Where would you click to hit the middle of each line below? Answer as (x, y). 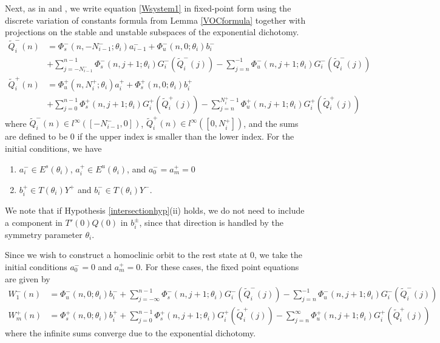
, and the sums (271, 123)
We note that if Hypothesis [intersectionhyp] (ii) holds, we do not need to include (155, 210)
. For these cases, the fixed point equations (220, 266)
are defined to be (36, 136)
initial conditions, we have (53, 148)
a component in (34, 222)
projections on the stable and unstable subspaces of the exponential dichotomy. (152, 32)
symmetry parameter (44, 234)
